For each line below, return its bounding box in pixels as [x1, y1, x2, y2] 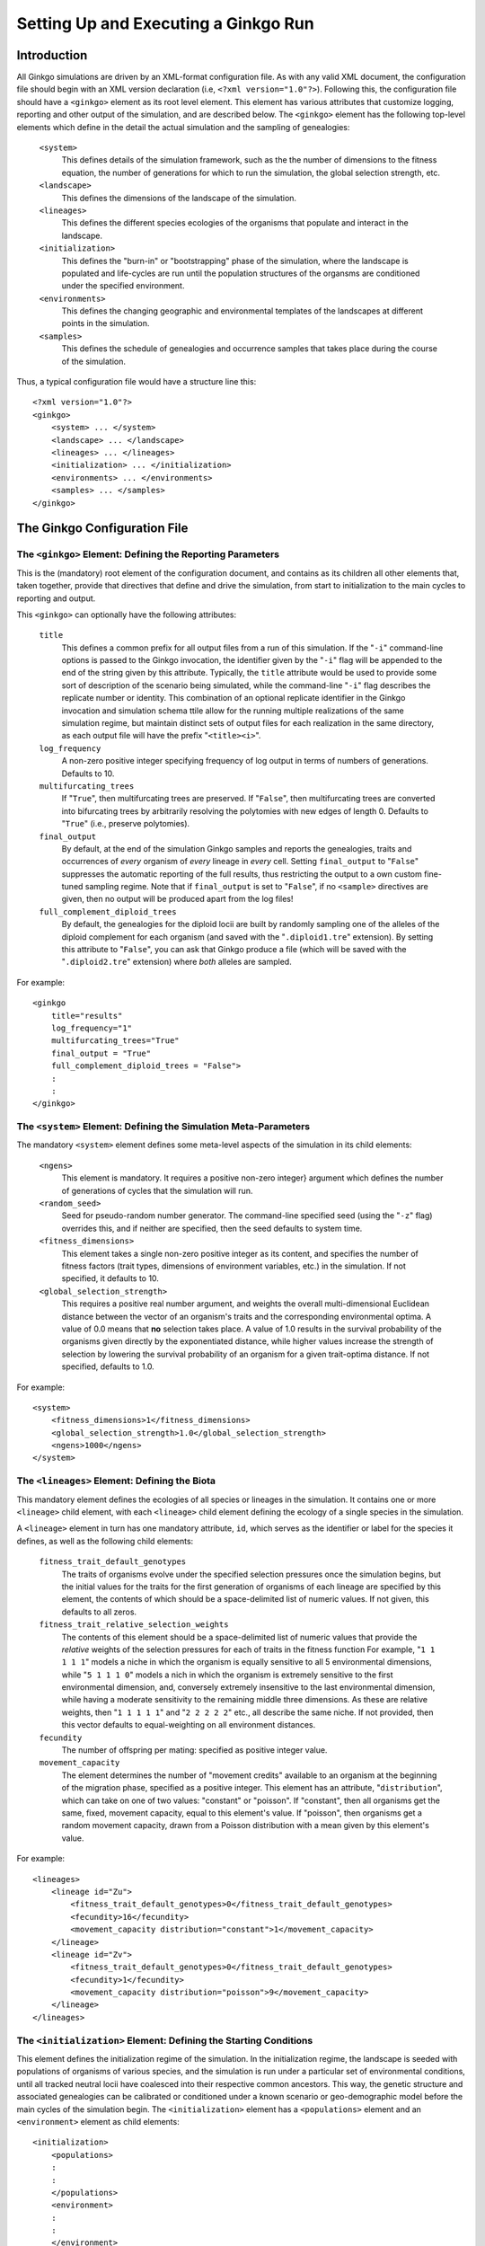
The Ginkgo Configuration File [16, 521, 189, 536]
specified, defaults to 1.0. [61, 1361, 154, 1372]
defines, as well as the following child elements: [16, 1535, 194, 1546]
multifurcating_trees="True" [50, 1036, 180, 1046]
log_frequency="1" [50, 1023, 133, 1033]
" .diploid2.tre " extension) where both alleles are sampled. [61, 957, 292, 968]
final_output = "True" [50, 1048, 152, 1058]
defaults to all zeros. [61, 1606, 137, 1617]
